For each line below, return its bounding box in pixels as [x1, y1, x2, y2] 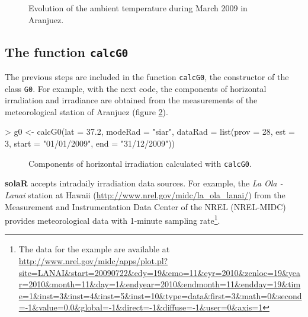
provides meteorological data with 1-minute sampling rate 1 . [5, 213, 220, 226]
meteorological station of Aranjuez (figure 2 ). [5, 105, 168, 118]
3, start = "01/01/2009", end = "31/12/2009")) [5, 137, 175, 150]
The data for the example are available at [18, 243, 170, 255]
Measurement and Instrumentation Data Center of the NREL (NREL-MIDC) [5, 200, 286, 213]
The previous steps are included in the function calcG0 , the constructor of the [5, 70, 289, 83]
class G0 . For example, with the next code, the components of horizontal [5, 82, 267, 94]
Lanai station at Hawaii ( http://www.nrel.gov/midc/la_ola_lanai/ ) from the [5, 188, 285, 201]
